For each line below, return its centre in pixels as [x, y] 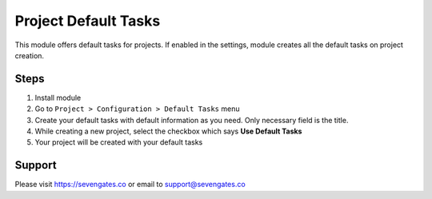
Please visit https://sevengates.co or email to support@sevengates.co [130, 185]
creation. [29, 55]
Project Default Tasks [88, 21]
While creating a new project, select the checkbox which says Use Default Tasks [168, 131]
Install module [58, 98]
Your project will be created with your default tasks [119, 142]
